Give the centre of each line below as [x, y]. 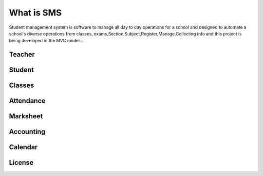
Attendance [27, 101]
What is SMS [35, 13]
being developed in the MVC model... [46, 41]
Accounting [27, 132]
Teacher [22, 55]
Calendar [23, 147]
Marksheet [26, 116]
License [21, 163]
